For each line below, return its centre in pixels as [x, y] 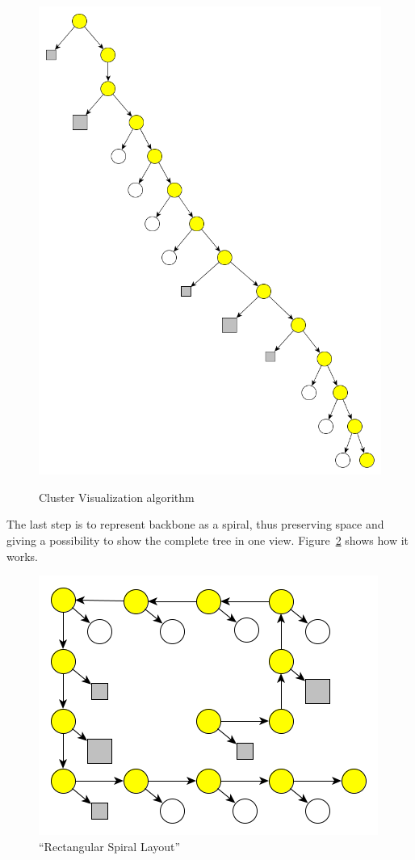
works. [23, 556]
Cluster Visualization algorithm [117, 497]
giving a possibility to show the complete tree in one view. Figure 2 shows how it [208, 540]
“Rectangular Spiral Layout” [110, 846]
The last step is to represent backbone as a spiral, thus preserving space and [195, 524]
